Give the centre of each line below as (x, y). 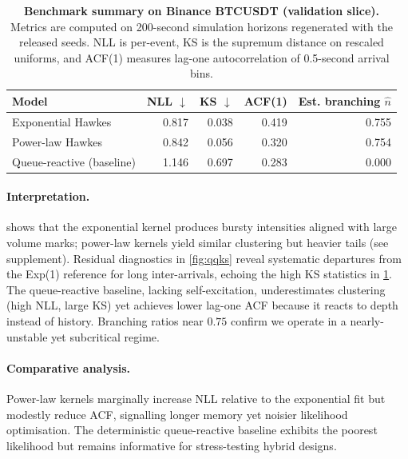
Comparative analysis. (69, 367)
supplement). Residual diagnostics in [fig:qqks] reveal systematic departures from (204, 258)
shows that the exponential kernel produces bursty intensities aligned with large (202, 227)
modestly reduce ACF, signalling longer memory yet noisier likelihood (177, 414)
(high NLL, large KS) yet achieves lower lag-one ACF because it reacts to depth (202, 305)
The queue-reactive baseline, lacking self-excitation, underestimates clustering (196, 289)
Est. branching (339, 100)
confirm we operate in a (289, 320)
